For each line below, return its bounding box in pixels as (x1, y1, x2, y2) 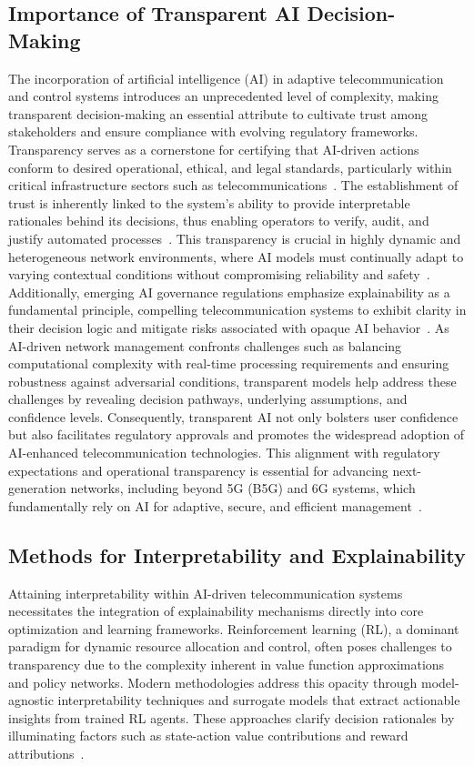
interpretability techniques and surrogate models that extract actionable (57, 690, 460, 710)
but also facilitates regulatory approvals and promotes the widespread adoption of (8, 425, 465, 444)
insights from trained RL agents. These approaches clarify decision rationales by (8, 708, 455, 727)
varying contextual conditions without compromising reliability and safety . (8, 265, 430, 284)
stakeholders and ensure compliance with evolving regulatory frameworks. (8, 122, 419, 141)
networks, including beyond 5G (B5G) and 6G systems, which (70, 479, 416, 498)
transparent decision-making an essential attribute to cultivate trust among (8, 104, 428, 123)
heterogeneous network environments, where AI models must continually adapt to (8, 247, 464, 266)
